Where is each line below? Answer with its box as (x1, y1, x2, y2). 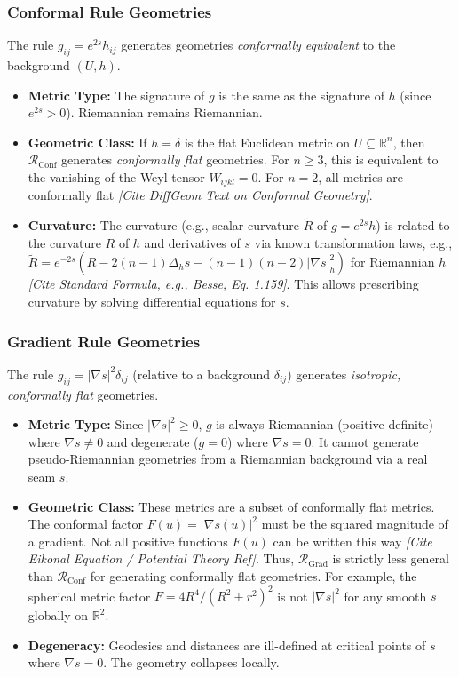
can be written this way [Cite (273, 531, 432, 550)
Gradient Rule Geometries (7, 330, 201, 352)
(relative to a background (132, 364, 271, 383)
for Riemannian (350, 252, 435, 271)
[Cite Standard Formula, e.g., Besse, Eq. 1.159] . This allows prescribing (28, 275, 419, 293)
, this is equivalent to (323, 150, 439, 169)
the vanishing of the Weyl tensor (28, 167, 205, 186)
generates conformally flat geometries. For (61, 150, 289, 169)
